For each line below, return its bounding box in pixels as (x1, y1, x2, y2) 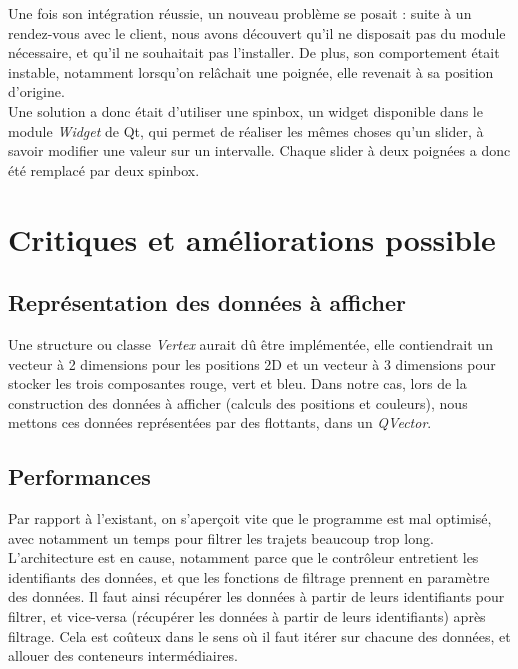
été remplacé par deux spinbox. (8, 159, 200, 180)
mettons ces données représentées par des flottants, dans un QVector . (8, 412, 432, 433)
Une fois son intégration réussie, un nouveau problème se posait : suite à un (8, 3, 472, 23)
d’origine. (8, 81, 65, 102)
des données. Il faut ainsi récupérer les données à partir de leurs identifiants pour (8, 586, 505, 607)
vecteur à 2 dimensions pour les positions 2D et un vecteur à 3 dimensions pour (8, 353, 496, 374)
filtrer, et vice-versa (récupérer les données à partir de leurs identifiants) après (8, 606, 486, 627)
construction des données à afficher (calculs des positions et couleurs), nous (8, 392, 468, 413)
